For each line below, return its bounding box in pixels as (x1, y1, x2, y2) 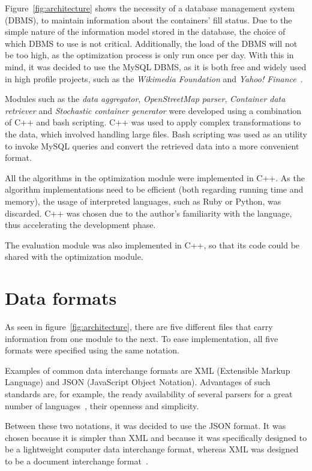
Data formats (5, 286, 117, 310)
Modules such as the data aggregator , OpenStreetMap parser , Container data (5, 92, 286, 105)
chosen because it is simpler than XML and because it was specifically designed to (5, 431, 307, 443)
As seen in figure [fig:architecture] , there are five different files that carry (5, 320, 273, 332)
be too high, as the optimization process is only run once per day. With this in (5, 49, 294, 61)
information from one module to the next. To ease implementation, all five (5, 332, 278, 344)
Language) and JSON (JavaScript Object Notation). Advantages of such (5, 376, 271, 388)
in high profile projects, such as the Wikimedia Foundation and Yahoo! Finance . (5, 72, 303, 85)
